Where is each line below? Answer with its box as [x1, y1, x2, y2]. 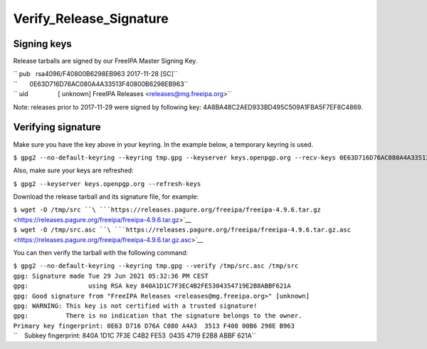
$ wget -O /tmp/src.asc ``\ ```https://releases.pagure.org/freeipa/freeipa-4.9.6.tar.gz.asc [13, 226, 352, 234]
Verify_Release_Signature [13, 11, 169, 26]
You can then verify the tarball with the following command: [13, 249, 189, 257]
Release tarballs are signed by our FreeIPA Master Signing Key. [13, 57, 198, 66]
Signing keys [13, 38, 73, 50]
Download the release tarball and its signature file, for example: [13, 192, 199, 201]
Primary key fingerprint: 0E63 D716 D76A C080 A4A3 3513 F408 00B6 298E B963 [13, 321, 295, 330]
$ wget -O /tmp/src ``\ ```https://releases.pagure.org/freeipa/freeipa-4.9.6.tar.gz [13, 206, 322, 214]
